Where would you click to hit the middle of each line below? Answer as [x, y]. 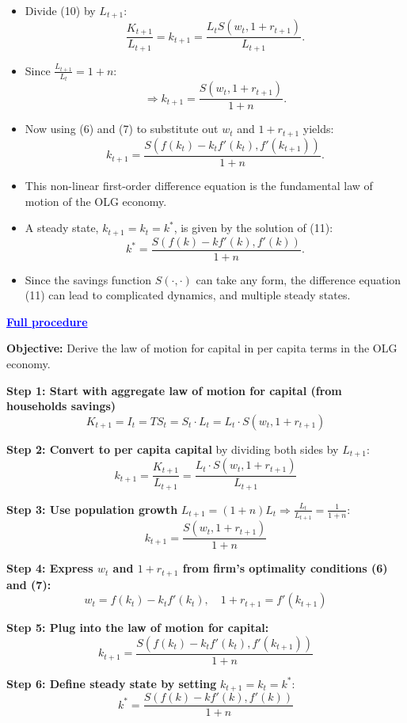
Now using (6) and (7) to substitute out [122, 129]
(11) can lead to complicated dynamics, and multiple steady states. [188, 295]
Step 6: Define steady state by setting [112, 683]
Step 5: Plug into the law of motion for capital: [138, 628]
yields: [318, 129]
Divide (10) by [60, 10]
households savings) [61, 406]
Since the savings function [88, 279]
